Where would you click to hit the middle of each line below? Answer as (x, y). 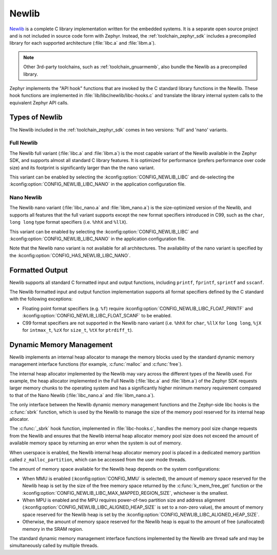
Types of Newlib (36, 118)
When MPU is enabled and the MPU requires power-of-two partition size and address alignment (124, 500)
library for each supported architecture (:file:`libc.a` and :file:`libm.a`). (83, 43)
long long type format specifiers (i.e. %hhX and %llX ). (68, 222)
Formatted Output (39, 270)
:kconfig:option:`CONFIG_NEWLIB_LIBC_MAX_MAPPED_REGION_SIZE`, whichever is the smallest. (125, 493)
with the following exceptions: (41, 299)
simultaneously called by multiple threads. (54, 546)
